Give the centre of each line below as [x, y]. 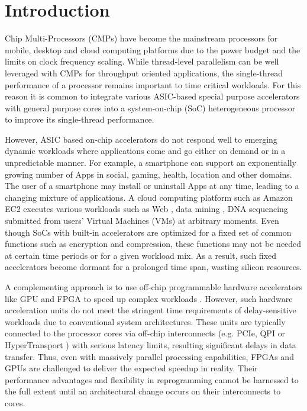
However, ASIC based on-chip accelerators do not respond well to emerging [141, 139]
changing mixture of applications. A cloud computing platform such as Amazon [149, 197]
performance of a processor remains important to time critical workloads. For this [153, 84]
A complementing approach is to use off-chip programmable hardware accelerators [153, 287]
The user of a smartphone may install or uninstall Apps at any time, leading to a [152, 186]
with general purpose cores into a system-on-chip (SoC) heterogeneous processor [150, 107]
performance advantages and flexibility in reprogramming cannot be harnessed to [152, 379]
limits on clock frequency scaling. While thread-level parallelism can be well [142, 61]
